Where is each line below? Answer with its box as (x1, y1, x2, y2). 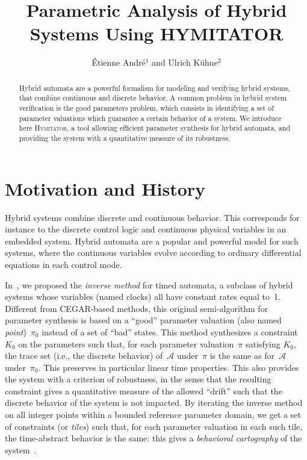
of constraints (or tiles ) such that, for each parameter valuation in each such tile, (5, 420, 303, 432)
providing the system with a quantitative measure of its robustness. (19, 132, 231, 143)
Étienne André (91, 56, 146, 69)
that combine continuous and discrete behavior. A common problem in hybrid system (19, 93, 287, 103)
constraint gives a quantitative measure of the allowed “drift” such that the (5, 384, 282, 397)
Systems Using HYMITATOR (29, 21, 284, 46)
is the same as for (209, 349, 274, 362)
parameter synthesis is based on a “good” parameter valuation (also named (5, 314, 282, 326)
